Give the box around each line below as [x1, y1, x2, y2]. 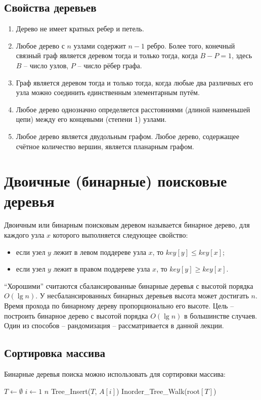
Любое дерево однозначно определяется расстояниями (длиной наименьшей [16, 104, 250, 114]
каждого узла [4, 230, 45, 240]
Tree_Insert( [51, 385, 91, 396]
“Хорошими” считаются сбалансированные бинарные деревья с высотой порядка [4, 280, 253, 291]
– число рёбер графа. [77, 60, 142, 70]
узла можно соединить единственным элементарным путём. [16, 87, 200, 98]
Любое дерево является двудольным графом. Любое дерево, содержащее [16, 130, 240, 141]
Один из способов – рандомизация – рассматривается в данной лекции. [4, 320, 224, 331]
